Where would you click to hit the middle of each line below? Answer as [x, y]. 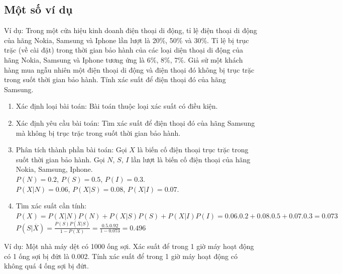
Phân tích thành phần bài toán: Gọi [71, 150]
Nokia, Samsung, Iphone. [54, 169]
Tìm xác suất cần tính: [51, 206]
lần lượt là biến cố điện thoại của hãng [191, 159]
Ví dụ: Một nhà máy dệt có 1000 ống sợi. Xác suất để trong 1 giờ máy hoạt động [129, 246]
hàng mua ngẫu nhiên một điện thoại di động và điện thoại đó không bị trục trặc [129, 69]
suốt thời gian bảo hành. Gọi [60, 159]
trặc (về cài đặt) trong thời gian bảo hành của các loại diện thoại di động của [124, 50]
